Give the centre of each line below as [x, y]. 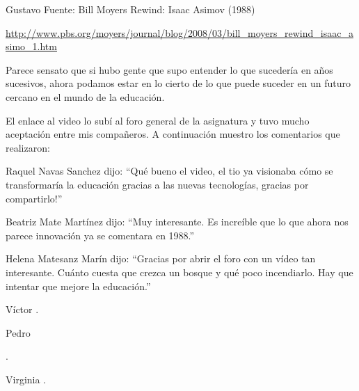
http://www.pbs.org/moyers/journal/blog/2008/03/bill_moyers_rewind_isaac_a [179, 32]
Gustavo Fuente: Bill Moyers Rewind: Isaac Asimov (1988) [130, 9]
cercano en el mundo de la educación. [85, 96]
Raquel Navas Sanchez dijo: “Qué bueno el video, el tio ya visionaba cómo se [169, 171]
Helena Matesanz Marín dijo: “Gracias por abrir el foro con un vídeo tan [161, 258]
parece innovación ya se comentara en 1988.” [100, 235]
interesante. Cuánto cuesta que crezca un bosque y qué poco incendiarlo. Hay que [179, 272]
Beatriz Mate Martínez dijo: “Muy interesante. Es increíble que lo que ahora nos [177, 222]
